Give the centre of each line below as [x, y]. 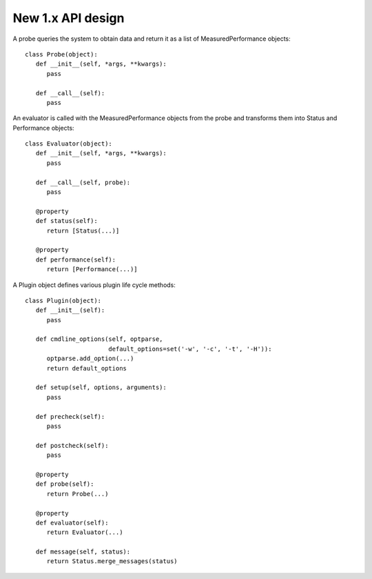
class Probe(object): [61, 54]
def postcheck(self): [72, 445]
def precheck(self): [70, 416]
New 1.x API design [69, 18]
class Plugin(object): [63, 301]
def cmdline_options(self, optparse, [99, 339]
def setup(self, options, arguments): [101, 387]
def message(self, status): [83, 552]
